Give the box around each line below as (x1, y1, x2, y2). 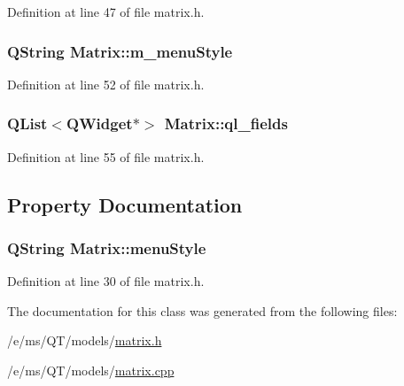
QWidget (66, 112, 133, 135)
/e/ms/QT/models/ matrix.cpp (7, 361, 175, 379)
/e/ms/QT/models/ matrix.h (7, 331, 162, 350)
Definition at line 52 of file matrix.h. (7, 74, 205, 93)
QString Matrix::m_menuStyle (7, 40, 233, 62)
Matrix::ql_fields (164, 112, 288, 135)
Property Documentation (7, 190, 243, 218)
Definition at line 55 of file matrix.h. (7, 147, 205, 166)
